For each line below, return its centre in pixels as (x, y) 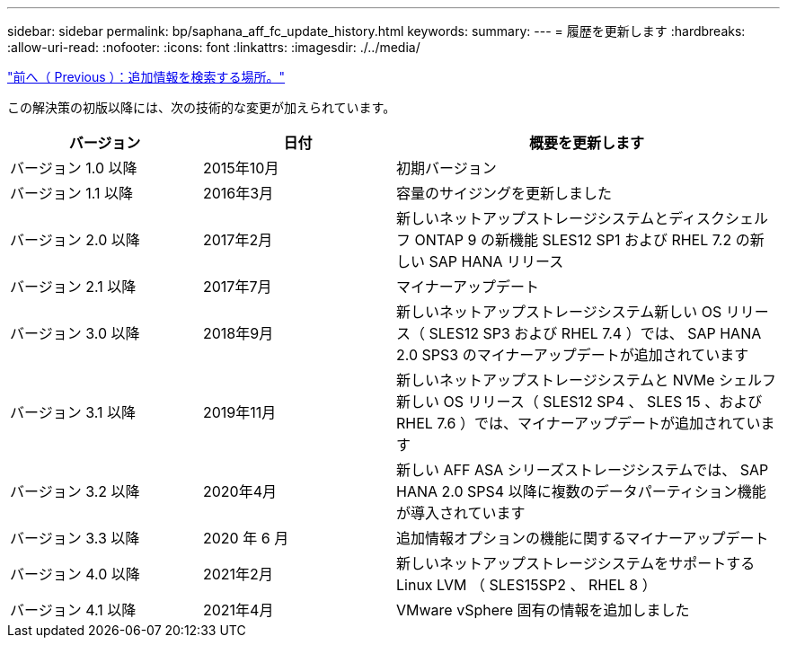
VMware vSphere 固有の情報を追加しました (543, 610)
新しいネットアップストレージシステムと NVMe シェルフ (587, 380)
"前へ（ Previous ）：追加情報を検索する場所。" (146, 77)
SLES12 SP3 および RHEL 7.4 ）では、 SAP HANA (595, 333)
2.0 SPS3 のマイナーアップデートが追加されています (573, 355)
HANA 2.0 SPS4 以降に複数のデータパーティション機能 (581, 491)
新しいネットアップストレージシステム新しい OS (559, 312)
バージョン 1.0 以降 (74, 168)
